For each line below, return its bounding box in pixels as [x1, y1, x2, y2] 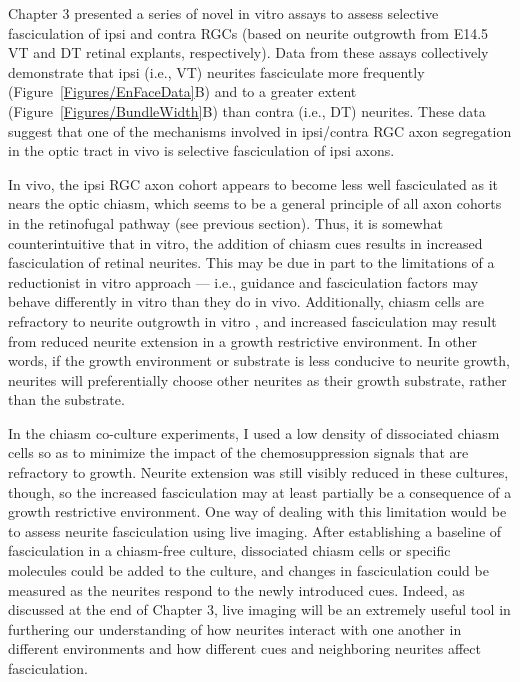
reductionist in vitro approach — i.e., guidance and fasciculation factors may [8, 271, 479, 292]
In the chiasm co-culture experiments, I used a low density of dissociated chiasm [8, 422, 500, 443]
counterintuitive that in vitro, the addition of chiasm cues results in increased [8, 232, 483, 253]
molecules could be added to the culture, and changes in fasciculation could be [8, 560, 489, 581]
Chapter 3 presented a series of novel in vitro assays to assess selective [8, 3, 439, 23]
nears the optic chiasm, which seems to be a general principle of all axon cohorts [8, 193, 502, 214]
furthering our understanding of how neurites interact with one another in [8, 618, 462, 639]
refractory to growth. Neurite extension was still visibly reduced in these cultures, [8, 462, 509, 483]
